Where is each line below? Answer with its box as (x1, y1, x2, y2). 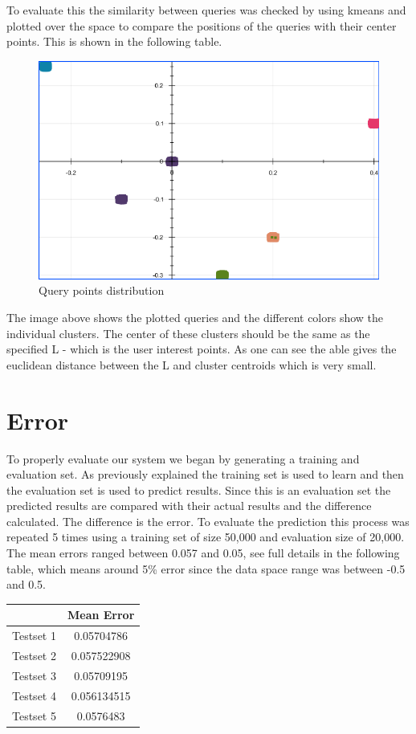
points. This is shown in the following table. (6, 33, 222, 50)
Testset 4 (12, 687, 56, 703)
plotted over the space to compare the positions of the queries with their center (6, 17, 397, 34)
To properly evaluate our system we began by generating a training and (6, 450, 360, 467)
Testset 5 (12, 707, 56, 724)
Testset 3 (12, 667, 56, 683)
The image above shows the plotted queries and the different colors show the (6, 309, 384, 325)
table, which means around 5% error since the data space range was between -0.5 (6, 560, 406, 577)
